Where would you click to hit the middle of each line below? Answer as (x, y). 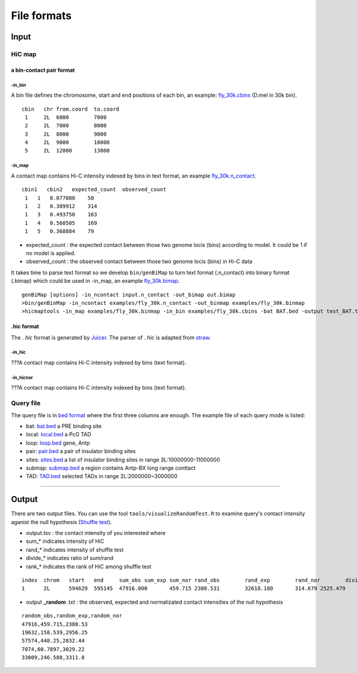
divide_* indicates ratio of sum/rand (70, 558)
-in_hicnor (22, 377)
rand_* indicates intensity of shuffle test (75, 549)
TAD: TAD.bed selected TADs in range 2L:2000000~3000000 (102, 476)
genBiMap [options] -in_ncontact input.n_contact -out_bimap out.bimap (129, 295)
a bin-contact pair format (43, 70)
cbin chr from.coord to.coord (70, 109)
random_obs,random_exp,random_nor (72, 616)
